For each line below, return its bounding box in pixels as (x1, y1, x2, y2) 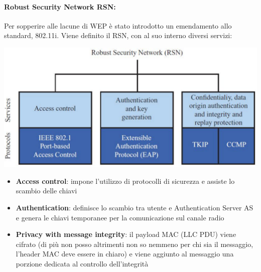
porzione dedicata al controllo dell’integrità (16, 258, 149, 268)
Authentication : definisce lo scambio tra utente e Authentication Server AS (16, 202, 253, 212)
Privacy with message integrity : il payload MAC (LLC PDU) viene (16, 229, 236, 239)
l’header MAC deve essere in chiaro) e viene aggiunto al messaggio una (16, 248, 234, 259)
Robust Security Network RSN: (4, 1, 116, 12)
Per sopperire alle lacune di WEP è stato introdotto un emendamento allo (4, 20, 232, 31)
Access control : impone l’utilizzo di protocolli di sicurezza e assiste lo (16, 175, 235, 186)
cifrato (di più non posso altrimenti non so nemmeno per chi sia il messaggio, (16, 238, 253, 249)
